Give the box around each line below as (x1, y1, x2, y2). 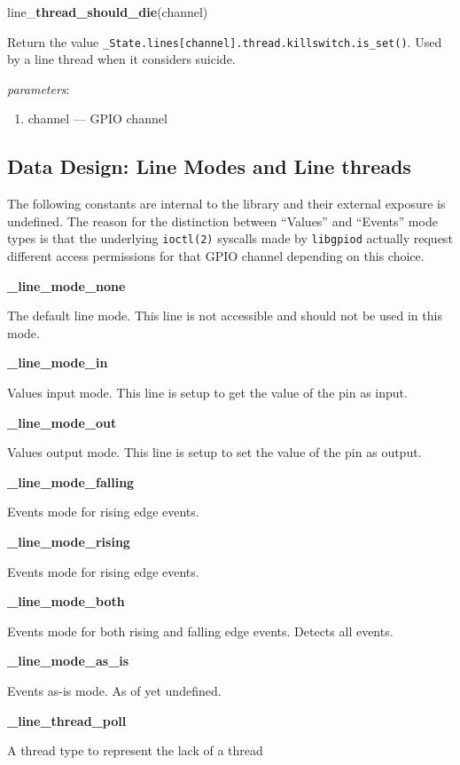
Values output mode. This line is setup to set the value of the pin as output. (7, 443, 422, 461)
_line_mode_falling (7, 472, 135, 491)
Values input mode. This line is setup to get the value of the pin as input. (7, 383, 408, 402)
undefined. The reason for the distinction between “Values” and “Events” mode (7, 211, 438, 230)
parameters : (7, 79, 70, 98)
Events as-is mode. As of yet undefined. (7, 681, 222, 699)
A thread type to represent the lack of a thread (7, 741, 263, 760)
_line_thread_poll (7, 711, 127, 730)
